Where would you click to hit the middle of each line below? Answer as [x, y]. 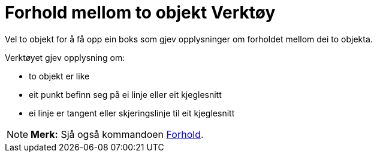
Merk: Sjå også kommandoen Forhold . [117, 134]
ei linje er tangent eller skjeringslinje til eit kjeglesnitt [132, 113]
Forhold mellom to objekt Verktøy [140, 13]
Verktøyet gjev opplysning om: [65, 57]
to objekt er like [59, 76]
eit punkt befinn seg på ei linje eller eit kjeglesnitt [125, 94]
